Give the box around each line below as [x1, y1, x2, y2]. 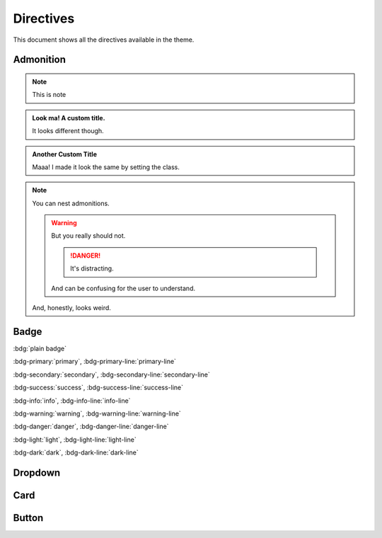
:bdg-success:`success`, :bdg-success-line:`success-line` [13, 383, 184, 392]
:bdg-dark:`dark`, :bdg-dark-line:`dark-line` [13, 448, 139, 457]
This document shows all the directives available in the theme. [13, 35, 195, 44]
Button [13, 512, 44, 524]
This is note [32, 91, 66, 99]
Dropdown [13, 467, 61, 479]
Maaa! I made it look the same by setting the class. [32, 163, 180, 171]
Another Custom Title [32, 149, 98, 159]
